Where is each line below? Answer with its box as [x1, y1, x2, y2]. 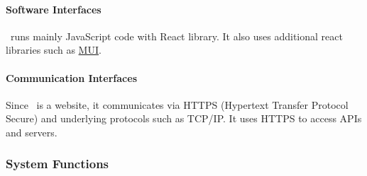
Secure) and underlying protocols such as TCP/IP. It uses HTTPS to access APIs [6, 111, 362, 126]
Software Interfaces [6, 1, 102, 16]
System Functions [6, 155, 109, 172]
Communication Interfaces [6, 70, 137, 85]
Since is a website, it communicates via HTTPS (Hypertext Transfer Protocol [6, 97, 349, 112]
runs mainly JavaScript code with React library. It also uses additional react [10, 28, 343, 43]
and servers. [6, 124, 57, 139]
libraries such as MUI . [6, 42, 102, 57]
